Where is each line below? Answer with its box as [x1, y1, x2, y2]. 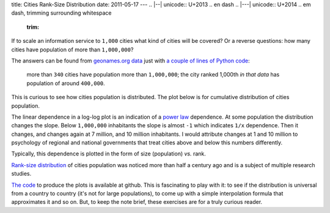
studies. [11, 170, 32, 177]
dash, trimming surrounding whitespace [11, 9, 112, 17]
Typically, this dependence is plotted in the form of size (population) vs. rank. [11, 150, 206, 157]
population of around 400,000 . [26, 80, 105, 87]
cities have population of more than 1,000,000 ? [11, 46, 134, 53]
